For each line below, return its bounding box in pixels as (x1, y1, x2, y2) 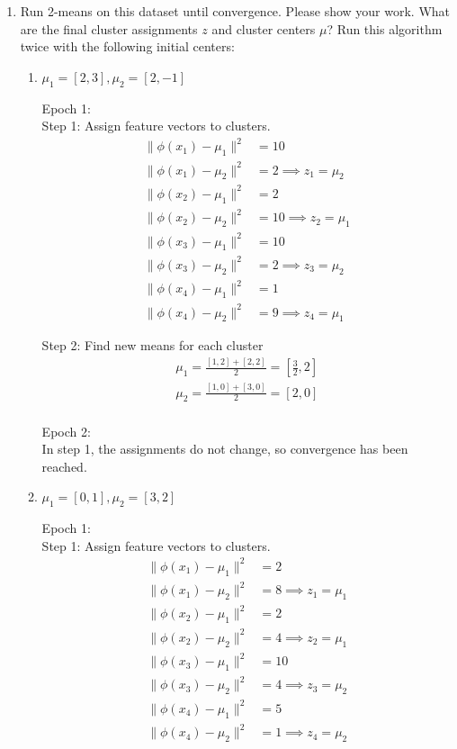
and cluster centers (211, 19, 316, 38)
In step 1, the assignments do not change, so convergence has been (41, 439, 408, 458)
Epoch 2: (41, 421, 91, 440)
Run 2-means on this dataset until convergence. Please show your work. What (20, 2, 451, 20)
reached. (41, 456, 87, 475)
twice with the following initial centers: (20, 37, 235, 56)
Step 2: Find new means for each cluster (41, 336, 264, 355)
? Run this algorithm (327, 19, 443, 38)
